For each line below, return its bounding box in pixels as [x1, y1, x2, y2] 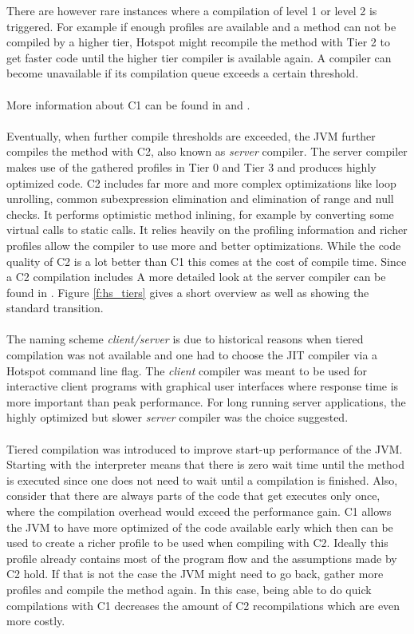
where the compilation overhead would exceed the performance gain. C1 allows [6, 503, 392, 519]
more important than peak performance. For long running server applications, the [6, 393, 406, 410]
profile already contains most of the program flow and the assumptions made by [6, 549, 397, 566]
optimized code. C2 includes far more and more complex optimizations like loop [6, 174, 396, 191]
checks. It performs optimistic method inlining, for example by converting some [6, 205, 394, 222]
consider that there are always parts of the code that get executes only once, [6, 487, 380, 504]
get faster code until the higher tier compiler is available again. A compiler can [6, 49, 392, 65]
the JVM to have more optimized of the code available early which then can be [6, 518, 393, 535]
